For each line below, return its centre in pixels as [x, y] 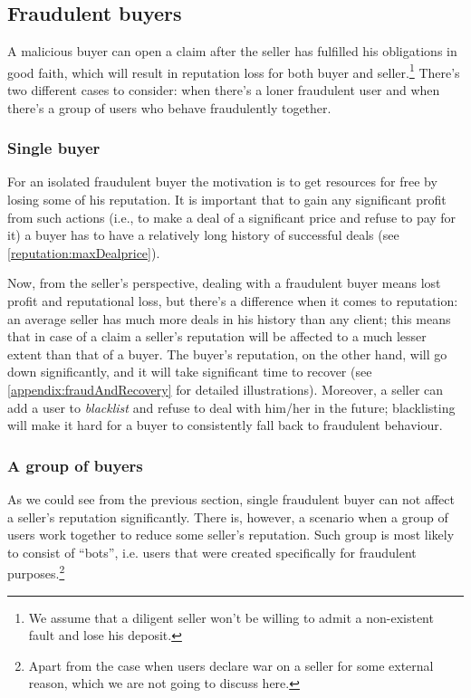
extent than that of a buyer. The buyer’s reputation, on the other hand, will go [227, 354]
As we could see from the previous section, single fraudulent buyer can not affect [231, 498]
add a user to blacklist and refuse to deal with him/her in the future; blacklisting [231, 407]
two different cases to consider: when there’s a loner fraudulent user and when [224, 90]
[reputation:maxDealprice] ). [84, 252]
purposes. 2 [36, 572]
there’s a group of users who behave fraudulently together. [169, 107]
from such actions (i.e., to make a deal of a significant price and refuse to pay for [232, 217]
